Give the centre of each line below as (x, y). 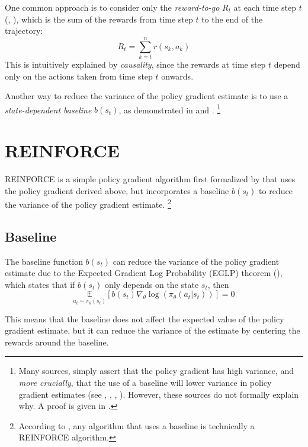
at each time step (265, 7)
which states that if (40, 284)
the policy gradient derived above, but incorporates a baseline (117, 190)
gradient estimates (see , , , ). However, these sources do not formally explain (159, 394)
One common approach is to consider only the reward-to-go (112, 7)
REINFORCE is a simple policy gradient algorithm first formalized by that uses (150, 179)
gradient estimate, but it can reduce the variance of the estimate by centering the (153, 330)
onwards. (177, 76)
